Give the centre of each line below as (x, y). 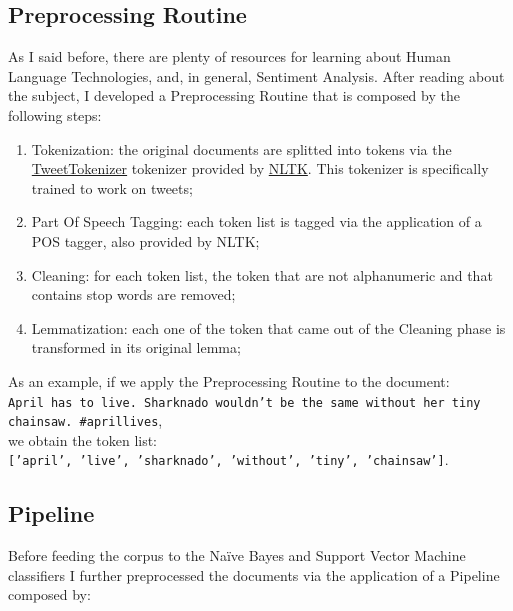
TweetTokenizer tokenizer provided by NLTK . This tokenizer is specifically (260, 168)
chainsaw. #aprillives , (85, 420)
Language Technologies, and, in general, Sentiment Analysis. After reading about (256, 75)
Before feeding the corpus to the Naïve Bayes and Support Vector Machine (237, 555)
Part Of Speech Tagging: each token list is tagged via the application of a (256, 221)
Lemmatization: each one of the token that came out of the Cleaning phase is (268, 327)
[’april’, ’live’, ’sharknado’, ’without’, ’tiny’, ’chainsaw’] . (228, 459)
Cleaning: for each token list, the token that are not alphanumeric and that (262, 274)
